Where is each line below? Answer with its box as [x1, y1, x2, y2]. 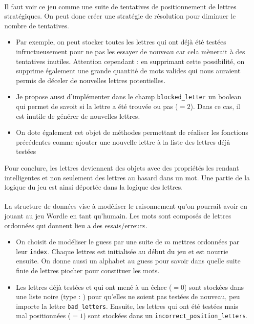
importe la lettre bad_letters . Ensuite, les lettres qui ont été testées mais [16, 301, 238, 311]
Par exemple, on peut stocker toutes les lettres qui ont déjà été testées [16, 37, 226, 47]
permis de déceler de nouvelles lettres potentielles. [16, 75, 166, 85]
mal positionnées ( [16, 310, 71, 321]
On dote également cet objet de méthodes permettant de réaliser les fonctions [16, 127, 248, 137]
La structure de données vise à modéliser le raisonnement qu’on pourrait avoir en [4, 201, 248, 211]
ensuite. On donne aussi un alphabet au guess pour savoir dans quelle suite [16, 256, 241, 266]
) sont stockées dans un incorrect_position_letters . [83, 310, 248, 321]
